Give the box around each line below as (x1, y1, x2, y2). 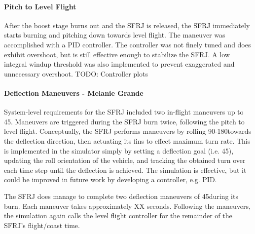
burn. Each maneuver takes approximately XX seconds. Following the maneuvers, (4, 200, 251, 211)
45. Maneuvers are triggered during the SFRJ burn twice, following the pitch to (4, 116, 245, 126)
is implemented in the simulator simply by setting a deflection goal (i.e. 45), (4, 145, 234, 156)
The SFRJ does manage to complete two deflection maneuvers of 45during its (4, 191, 238, 201)
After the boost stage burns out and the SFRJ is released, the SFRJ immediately (4, 20, 250, 30)
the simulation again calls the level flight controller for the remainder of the (4, 210, 232, 221)
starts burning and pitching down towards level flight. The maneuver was (4, 30, 225, 40)
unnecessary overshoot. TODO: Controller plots (4, 68, 148, 78)
